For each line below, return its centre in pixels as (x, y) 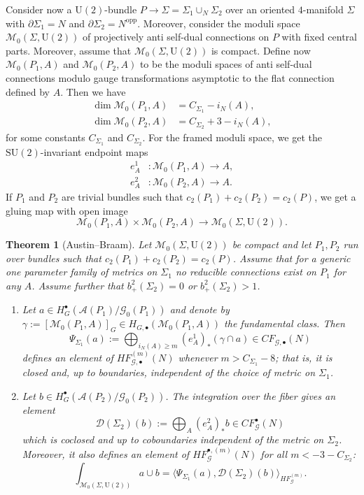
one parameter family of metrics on (82, 272)
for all (274, 453)
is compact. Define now (261, 50)
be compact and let (272, 244)
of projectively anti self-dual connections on (176, 37)
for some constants (45, 137)
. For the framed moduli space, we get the (232, 137)
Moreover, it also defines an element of (106, 453)
